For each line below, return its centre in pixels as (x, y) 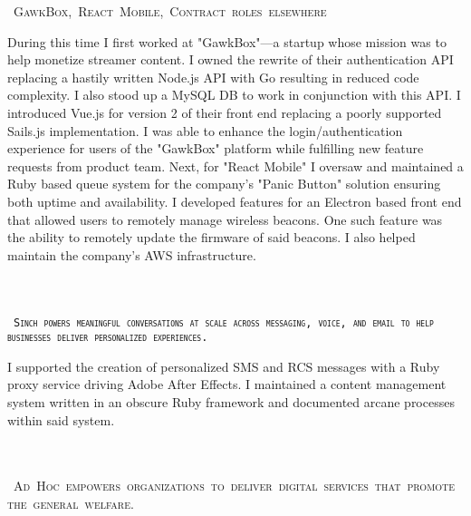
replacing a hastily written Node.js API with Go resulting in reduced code (213, 77)
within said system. (61, 419)
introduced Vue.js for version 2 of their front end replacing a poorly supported (225, 112)
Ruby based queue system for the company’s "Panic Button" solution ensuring (224, 184)
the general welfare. (71, 503)
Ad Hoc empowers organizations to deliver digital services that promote (235, 486)
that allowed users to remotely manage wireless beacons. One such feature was (225, 219)
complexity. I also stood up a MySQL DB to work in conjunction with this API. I (234, 95)
